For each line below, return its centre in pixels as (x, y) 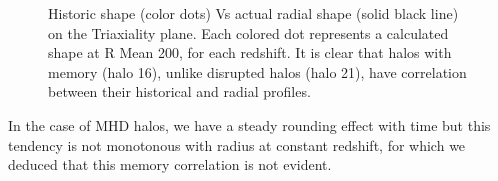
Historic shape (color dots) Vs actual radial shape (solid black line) (253, 13)
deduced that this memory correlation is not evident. (170, 164)
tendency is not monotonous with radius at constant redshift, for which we (237, 144)
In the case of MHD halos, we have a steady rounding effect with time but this (249, 124)
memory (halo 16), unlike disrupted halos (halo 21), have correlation (257, 71)
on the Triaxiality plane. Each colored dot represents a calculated (248, 32)
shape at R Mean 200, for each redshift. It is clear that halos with (250, 52)
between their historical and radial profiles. (179, 91)
